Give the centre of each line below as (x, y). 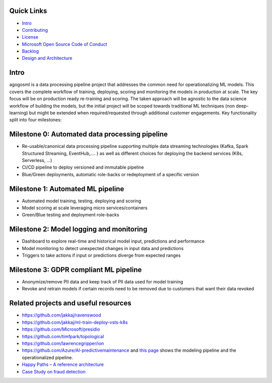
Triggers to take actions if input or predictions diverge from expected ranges (101, 255)
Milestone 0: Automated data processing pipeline (89, 134)
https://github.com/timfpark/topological (63, 336)
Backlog (30, 51)
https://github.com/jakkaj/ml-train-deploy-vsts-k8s (75, 322)
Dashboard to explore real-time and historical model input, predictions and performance (113, 241)
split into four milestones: (36, 120)
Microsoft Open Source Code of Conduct (65, 44)
